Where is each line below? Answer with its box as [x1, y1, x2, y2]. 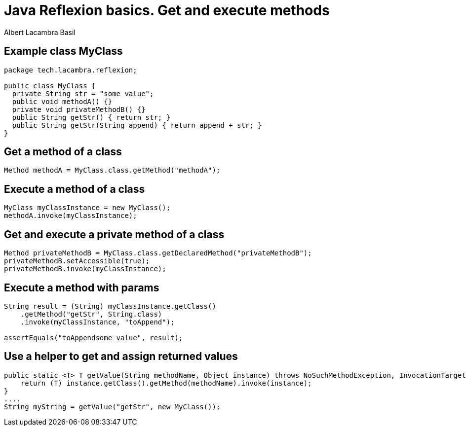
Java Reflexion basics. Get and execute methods [4, 2, 330, 19]
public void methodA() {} [12, 97, 113, 106]
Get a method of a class [4, 145, 122, 158]
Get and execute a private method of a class [4, 228, 225, 241]
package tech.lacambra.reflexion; [4, 66, 137, 74]
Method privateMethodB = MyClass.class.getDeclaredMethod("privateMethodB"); [4, 249, 312, 257]
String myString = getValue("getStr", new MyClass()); [4, 402, 221, 411]
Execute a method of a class [4, 182, 145, 195]
